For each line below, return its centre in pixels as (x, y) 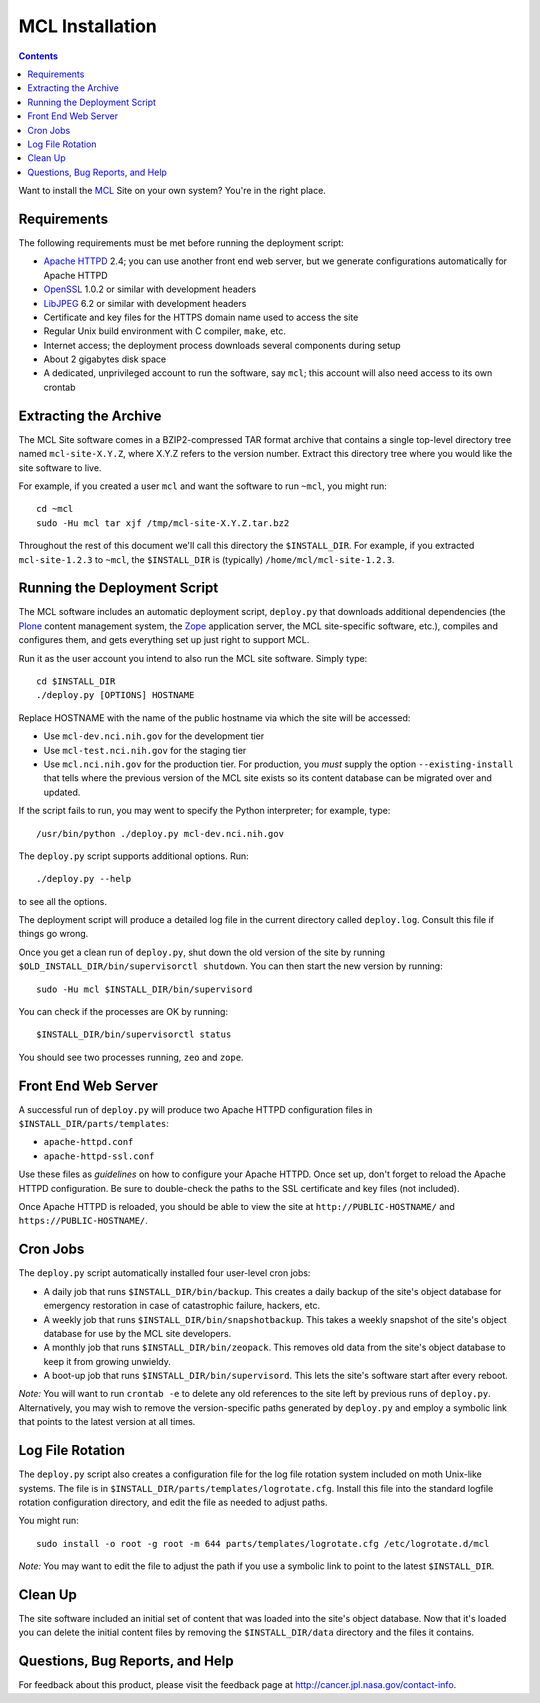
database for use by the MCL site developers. (137, 1333)
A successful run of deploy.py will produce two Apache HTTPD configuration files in (195, 1109)
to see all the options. (62, 901)
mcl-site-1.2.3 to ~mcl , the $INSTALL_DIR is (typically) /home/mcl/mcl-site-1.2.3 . (206, 559)
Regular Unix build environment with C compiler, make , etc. (165, 331)
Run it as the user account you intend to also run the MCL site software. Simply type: (193, 658)
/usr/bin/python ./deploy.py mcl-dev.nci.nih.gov (160, 833)
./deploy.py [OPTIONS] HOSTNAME (115, 695)
